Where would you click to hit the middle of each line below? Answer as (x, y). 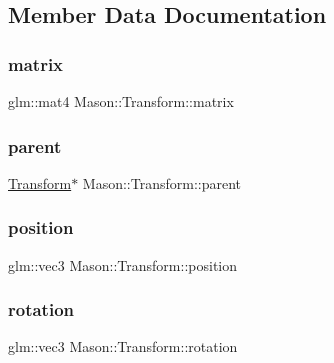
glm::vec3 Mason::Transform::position (123, 264)
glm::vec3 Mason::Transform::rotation (123, 346)
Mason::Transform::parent (162, 182)
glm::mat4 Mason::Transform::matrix (121, 101)
